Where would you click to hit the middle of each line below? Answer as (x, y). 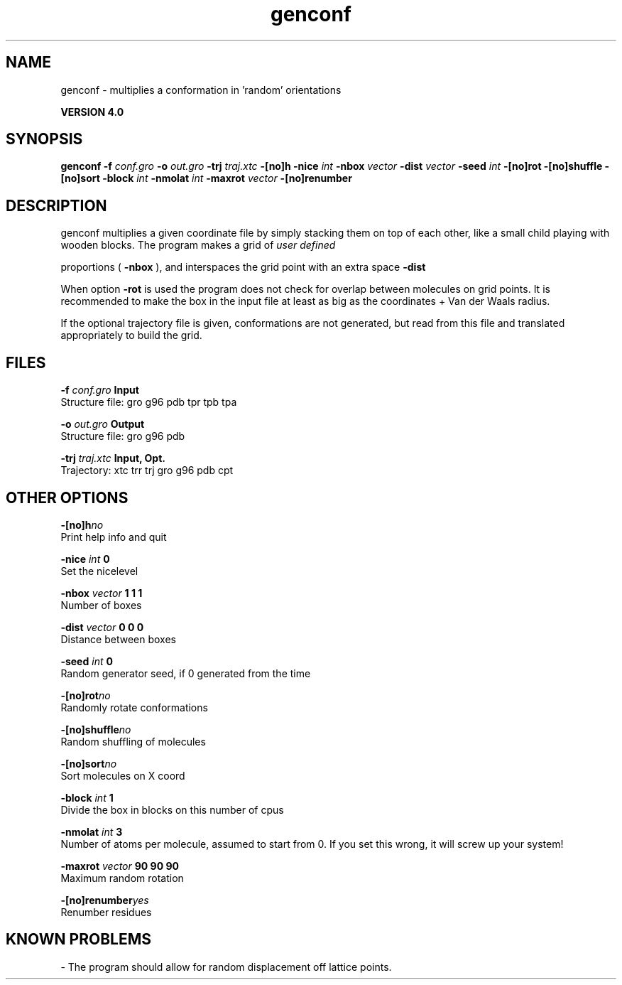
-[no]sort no (89, 763)
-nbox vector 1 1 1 (102, 593)
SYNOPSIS (44, 139)
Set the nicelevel (99, 571)
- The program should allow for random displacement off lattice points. (226, 967)
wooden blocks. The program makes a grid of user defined (198, 245)
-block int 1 (87, 797)
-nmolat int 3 (92, 831)
